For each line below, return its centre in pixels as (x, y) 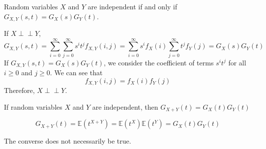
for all (237, 62)
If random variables (33, 106)
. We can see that (76, 73)
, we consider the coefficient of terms (159, 62)
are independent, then (125, 106)
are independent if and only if (133, 6)
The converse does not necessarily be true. (68, 141)
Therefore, (19, 90)
